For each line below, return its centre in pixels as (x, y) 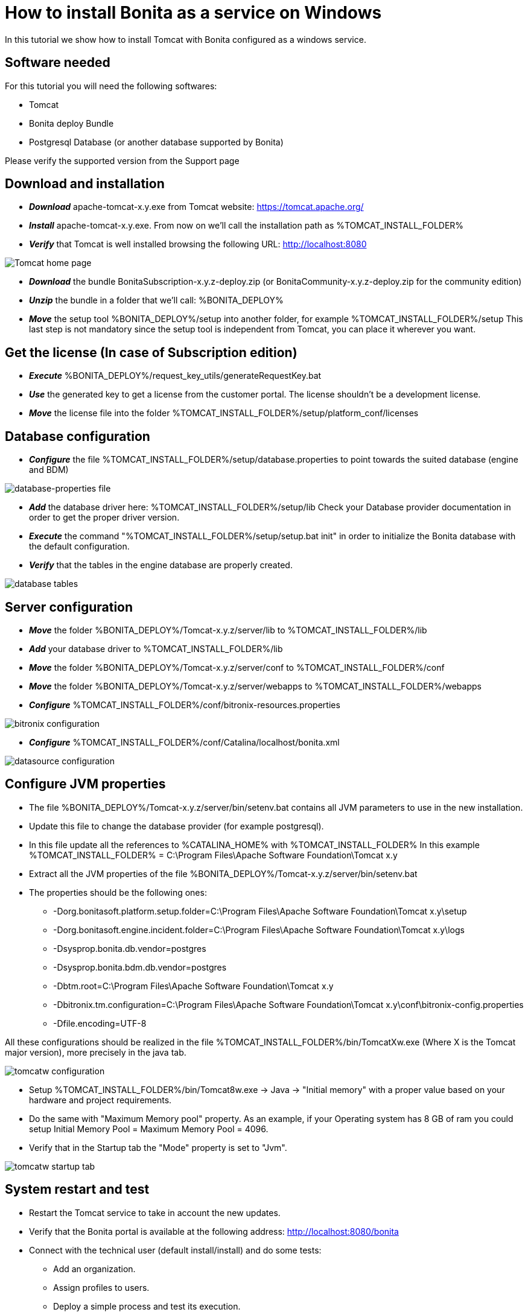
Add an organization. (94, 1269)
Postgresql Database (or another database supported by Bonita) (156, 142)
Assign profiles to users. (101, 1287)
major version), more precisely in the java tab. (96, 1052)
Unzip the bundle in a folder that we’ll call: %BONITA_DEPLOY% (156, 300)
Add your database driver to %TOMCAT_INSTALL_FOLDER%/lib (156, 648)
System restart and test (77, 1190)
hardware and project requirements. (100, 1100)
